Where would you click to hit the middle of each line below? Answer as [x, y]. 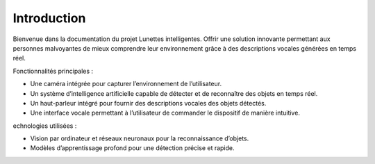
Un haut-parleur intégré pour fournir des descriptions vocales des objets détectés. [148, 103]
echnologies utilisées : [45, 126]
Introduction [49, 18]
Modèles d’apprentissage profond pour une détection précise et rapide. [133, 148]
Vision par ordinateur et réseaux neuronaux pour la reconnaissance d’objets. [140, 138]
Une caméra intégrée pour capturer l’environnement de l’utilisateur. [126, 84]
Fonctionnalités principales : [53, 71]
